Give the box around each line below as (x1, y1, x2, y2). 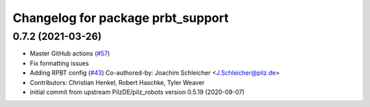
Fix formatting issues (29, 59, 89, 67)
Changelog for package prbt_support (12, 10, 229, 25)
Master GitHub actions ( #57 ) (29, 49, 110, 58)
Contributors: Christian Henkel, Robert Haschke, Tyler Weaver (29, 78, 205, 86)
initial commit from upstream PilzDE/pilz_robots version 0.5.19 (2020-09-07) (29, 88, 245, 96)
